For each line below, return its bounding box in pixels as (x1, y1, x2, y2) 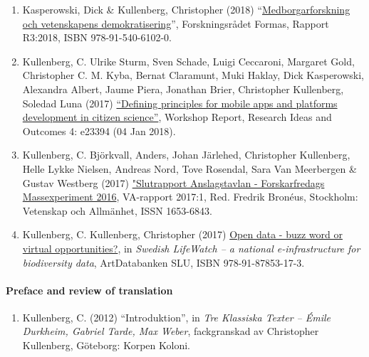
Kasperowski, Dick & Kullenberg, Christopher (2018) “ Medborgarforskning (22, 2, 350, 16)
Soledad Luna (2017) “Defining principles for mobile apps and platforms (22, 95, 338, 110)
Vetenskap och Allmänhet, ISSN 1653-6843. (22, 203, 212, 218)
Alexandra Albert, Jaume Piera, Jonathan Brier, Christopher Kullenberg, (22, 81, 344, 96)
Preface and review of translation (6, 282, 173, 297)
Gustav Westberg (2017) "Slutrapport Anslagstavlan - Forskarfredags (22, 175, 325, 190)
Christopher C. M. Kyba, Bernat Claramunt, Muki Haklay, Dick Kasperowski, (22, 68, 364, 82)
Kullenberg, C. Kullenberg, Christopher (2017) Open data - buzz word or (22, 227, 343, 242)
